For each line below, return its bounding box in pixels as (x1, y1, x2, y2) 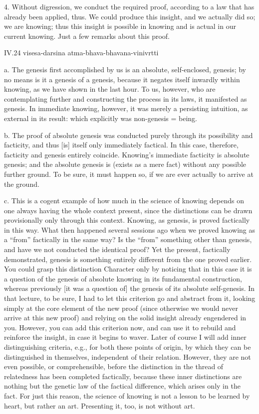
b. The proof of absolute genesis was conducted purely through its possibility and (4, 130, 253, 140)
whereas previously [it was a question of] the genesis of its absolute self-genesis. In (4, 283, 255, 293)
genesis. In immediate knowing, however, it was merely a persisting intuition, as (4, 103, 248, 114)
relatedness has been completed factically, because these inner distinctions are (4, 371, 242, 381)
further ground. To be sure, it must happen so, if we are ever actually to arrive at (4, 168, 254, 179)
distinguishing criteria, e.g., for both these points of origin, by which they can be (4, 342, 251, 352)
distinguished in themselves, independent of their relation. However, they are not (4, 351, 251, 362)
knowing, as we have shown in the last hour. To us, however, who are (4, 84, 216, 94)
